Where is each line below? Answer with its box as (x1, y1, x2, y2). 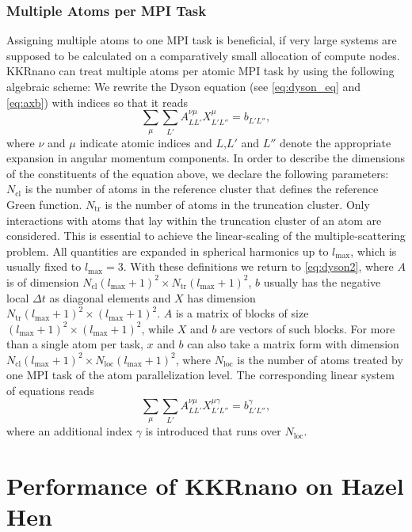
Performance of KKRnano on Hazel (6, 469, 404, 501)
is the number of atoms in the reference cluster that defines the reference (25, 180, 379, 197)
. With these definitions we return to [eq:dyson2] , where (123, 258, 394, 275)
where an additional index (6, 423, 133, 439)
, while (141, 320, 174, 336)
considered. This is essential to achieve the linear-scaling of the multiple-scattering (6, 227, 406, 244)
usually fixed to (6, 258, 82, 275)
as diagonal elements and (49, 289, 171, 306)
